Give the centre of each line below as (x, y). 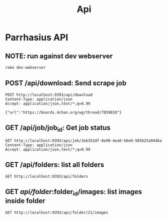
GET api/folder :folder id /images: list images (74, 192)
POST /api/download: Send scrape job (66, 83)
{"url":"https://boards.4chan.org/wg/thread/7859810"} (63, 112)
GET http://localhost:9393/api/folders (47, 176)
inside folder (25, 201)
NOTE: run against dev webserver (59, 56)
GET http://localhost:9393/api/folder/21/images (57, 212)
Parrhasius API (37, 37)
